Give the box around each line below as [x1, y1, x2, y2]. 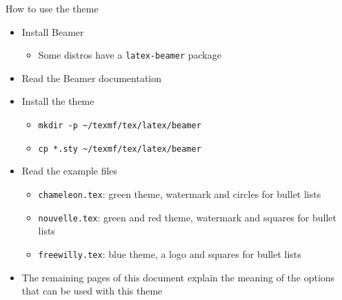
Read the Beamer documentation [21, 70, 162, 85]
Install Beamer [21, 24, 84, 39]
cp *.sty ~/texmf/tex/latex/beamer [38, 143, 201, 154]
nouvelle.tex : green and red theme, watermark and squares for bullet [38, 210, 336, 224]
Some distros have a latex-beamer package [38, 48, 221, 62]
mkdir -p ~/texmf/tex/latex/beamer [38, 121, 201, 131]
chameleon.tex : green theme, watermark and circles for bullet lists [38, 186, 321, 201]
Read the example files [21, 163, 118, 178]
